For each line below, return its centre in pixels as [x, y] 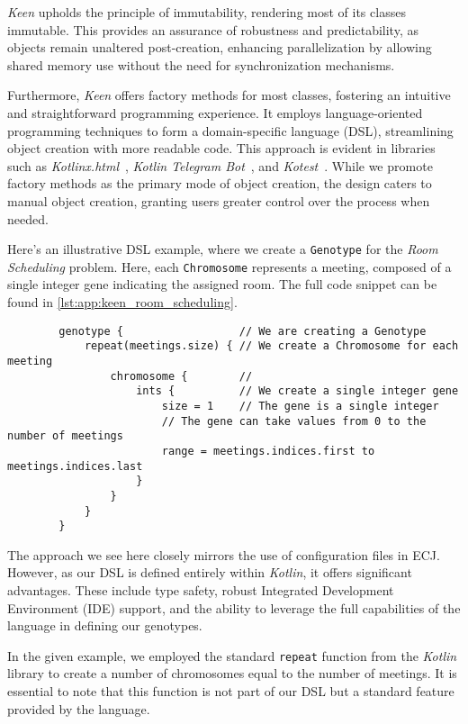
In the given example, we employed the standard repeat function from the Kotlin [232, 655]
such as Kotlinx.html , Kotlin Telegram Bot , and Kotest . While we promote [220, 165]
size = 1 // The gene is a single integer [300, 406]
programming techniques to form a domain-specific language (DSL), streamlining [230, 130]
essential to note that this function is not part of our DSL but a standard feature [231, 691]
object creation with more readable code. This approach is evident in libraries [221, 148]
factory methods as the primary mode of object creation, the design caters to [220, 183]
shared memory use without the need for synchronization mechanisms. [201, 64]
